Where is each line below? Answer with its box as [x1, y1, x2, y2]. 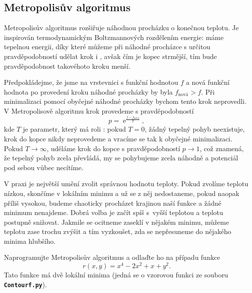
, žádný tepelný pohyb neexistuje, [144, 124, 245, 134]
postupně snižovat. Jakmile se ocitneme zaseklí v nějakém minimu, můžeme [4, 216, 229, 227]
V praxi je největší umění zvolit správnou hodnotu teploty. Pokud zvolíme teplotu [4, 178, 249, 189]
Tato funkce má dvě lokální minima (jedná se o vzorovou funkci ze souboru [4, 270, 228, 280]
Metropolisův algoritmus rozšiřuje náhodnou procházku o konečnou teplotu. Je [4, 22, 239, 33]
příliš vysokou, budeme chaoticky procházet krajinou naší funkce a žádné [4, 197, 222, 208]
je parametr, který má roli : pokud [22, 124, 126, 134]
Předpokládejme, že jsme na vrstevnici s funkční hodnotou [4, 77, 178, 87]
